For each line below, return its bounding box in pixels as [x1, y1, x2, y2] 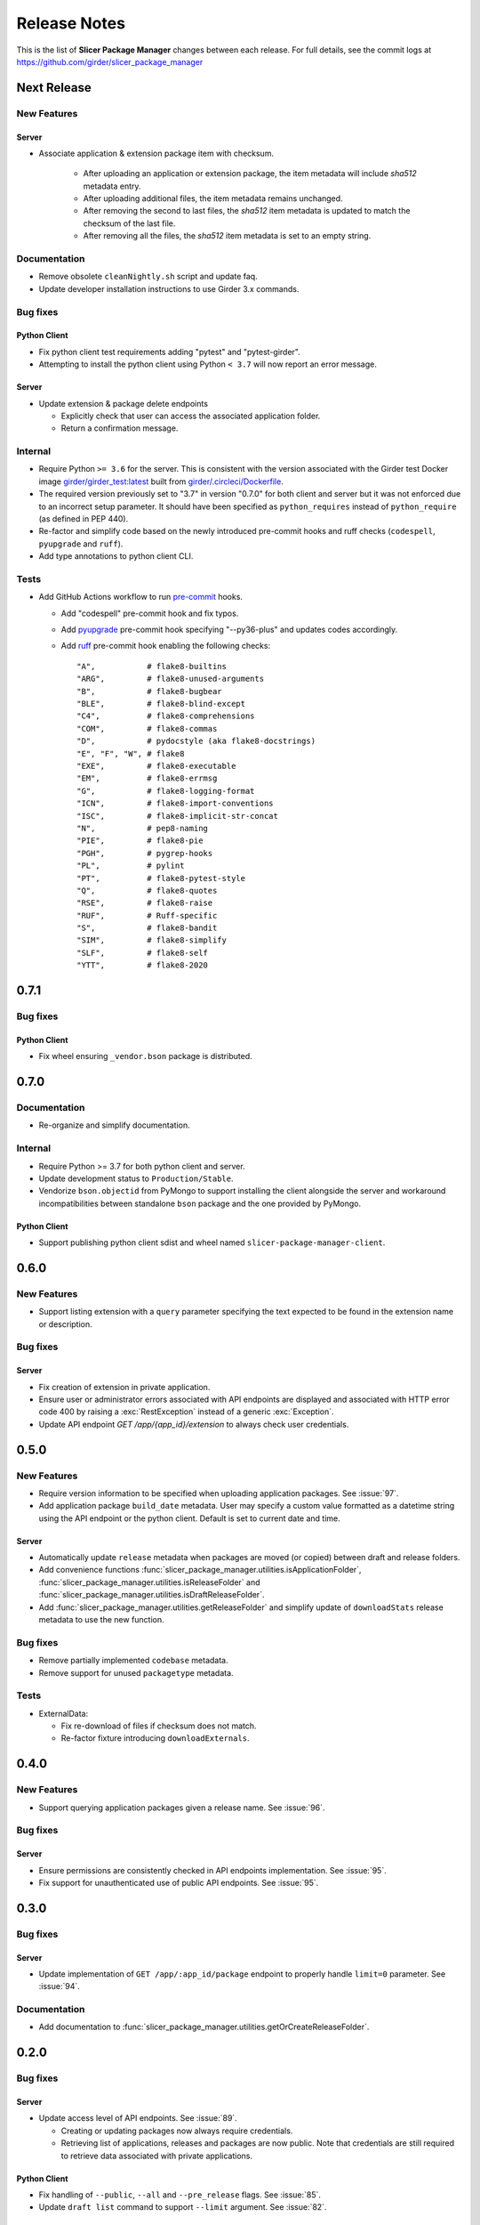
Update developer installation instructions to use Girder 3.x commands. [38, 283, 300, 294]
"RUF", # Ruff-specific [76, 910, 218, 920]
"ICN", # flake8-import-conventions [76, 798, 275, 809]
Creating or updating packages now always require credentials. [60, 2125, 293, 2136]
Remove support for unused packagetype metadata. [38, 1667, 235, 1678]
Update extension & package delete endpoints [38, 398, 209, 409]
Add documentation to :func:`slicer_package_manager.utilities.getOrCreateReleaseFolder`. [38, 2021, 370, 2033]
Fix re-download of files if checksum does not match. [60, 1720, 257, 1731]
